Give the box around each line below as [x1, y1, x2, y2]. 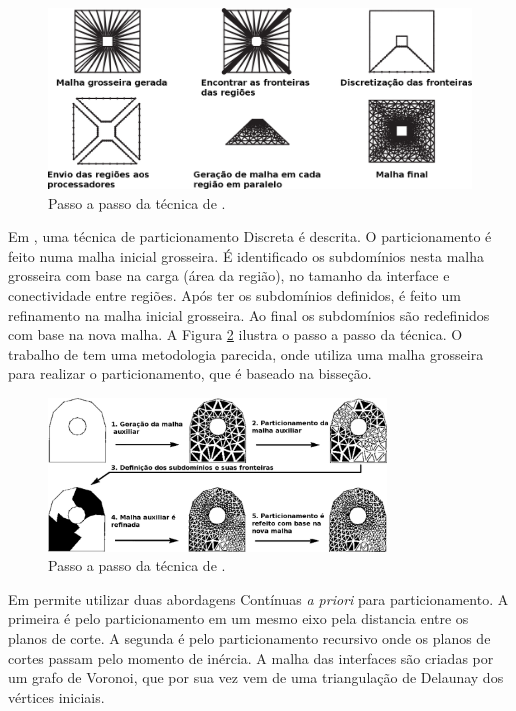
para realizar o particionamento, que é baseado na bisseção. [8, 363, 372, 384]
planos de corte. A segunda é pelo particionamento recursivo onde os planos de [8, 627, 491, 648]
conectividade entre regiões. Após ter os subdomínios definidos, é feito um [8, 284, 461, 305]
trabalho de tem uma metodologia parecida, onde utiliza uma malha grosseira [8, 343, 484, 364]
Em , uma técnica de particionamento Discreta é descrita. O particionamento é [8, 226, 492, 247]
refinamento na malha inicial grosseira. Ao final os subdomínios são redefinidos [8, 304, 490, 325]
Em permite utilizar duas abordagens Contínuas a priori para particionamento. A [8, 588, 509, 609]
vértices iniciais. [8, 686, 105, 707]
